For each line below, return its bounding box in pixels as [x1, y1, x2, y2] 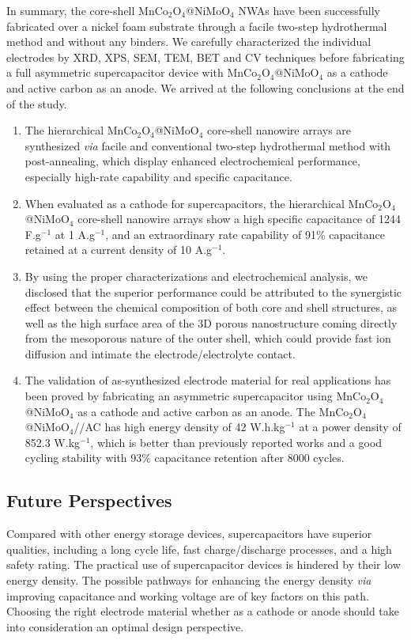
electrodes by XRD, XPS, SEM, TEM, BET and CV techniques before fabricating [6, 48, 405, 65]
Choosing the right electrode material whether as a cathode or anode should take [6, 603, 400, 619]
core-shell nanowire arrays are [207, 122, 352, 138]
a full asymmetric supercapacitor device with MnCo [6, 64, 258, 81]
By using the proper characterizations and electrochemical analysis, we [25, 267, 368, 284]
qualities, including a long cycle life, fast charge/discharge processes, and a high [6, 540, 392, 557]
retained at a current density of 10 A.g [25, 241, 213, 258]
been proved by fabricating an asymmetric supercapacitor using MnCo [25, 388, 367, 404]
